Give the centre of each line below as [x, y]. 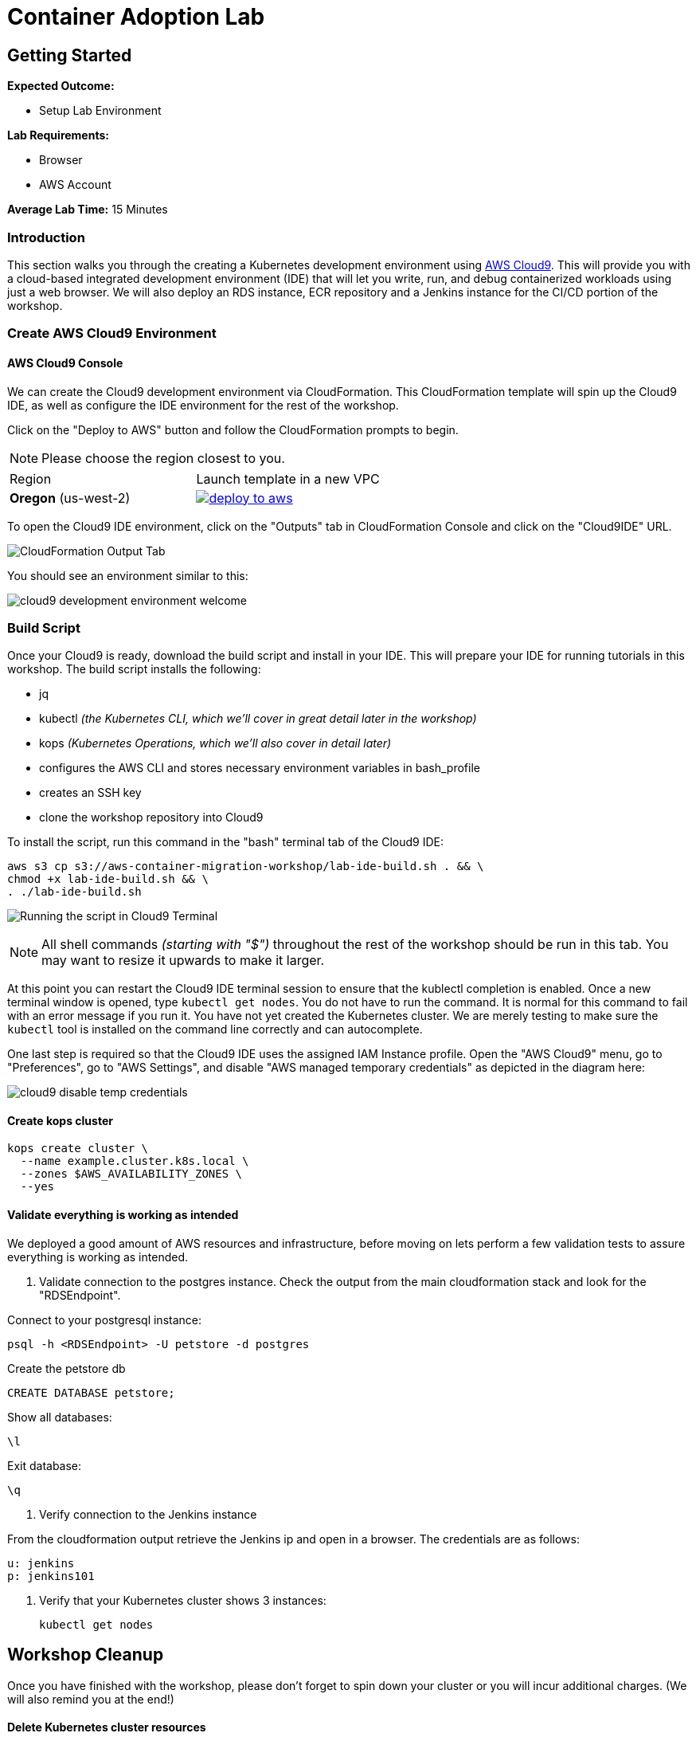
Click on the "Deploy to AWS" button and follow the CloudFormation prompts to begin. [233, 429]
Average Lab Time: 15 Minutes [88, 210]
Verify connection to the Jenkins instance [148, 1514]
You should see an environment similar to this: [128, 575]
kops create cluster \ [78, 1149]
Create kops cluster [60, 1120]
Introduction [46, 237]
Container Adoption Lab [136, 17]
